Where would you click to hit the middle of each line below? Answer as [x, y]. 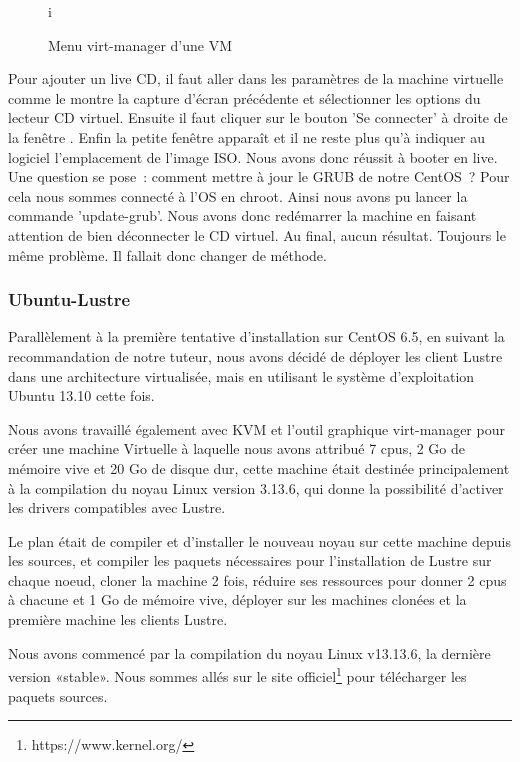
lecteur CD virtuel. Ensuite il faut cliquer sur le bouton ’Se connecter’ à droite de [258, 117]
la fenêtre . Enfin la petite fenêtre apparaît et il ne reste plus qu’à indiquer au [246, 136]
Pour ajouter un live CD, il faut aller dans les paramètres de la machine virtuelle [256, 78]
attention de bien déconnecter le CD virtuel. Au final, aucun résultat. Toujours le [257, 234]
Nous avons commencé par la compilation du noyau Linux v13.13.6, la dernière [249, 652]
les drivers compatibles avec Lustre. [117, 507]
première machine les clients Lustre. [118, 619]
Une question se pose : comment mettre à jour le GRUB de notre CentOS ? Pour [259, 176]
